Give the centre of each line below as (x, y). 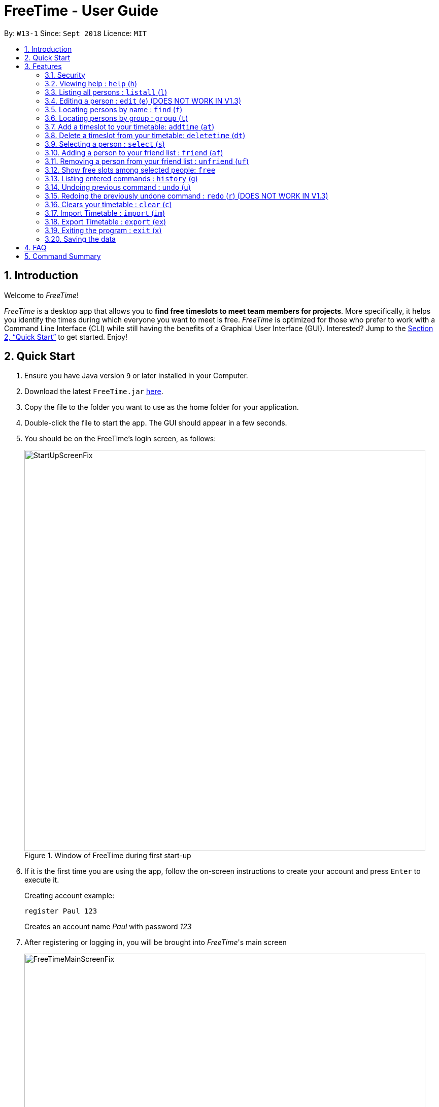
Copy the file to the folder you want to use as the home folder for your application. (162, 407)
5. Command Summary (63, 256)
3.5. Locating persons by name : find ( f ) (114, 109)
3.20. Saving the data (80, 239)
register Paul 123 (61, 911)
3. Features (43, 66)
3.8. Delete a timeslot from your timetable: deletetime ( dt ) (145, 135)
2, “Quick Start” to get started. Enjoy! (66, 337)
